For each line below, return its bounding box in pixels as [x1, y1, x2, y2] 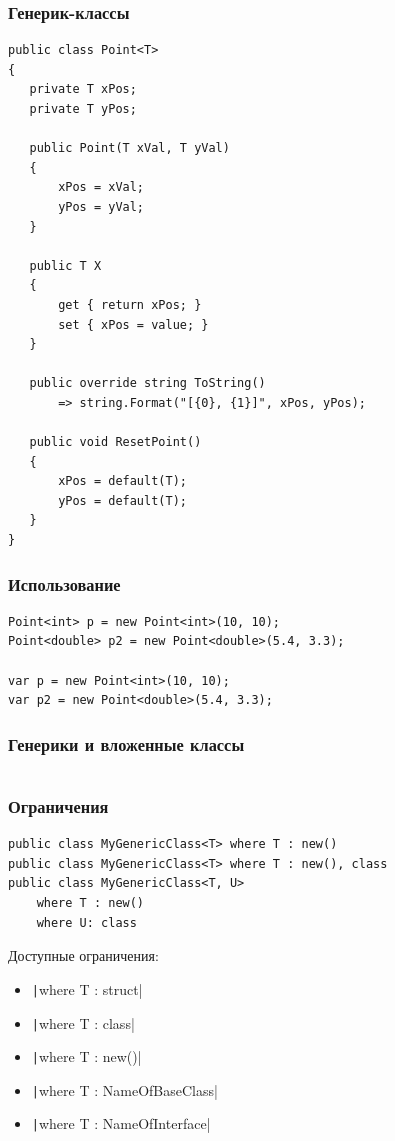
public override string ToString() [29, 376, 266, 391]
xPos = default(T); [58, 474, 187, 489]
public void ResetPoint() [29, 435, 202, 450]
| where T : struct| [31, 978, 143, 999]
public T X [29, 258, 102, 273]
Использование [8, 571, 121, 596]
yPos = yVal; [58, 199, 145, 214]
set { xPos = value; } [58, 317, 209, 332]
